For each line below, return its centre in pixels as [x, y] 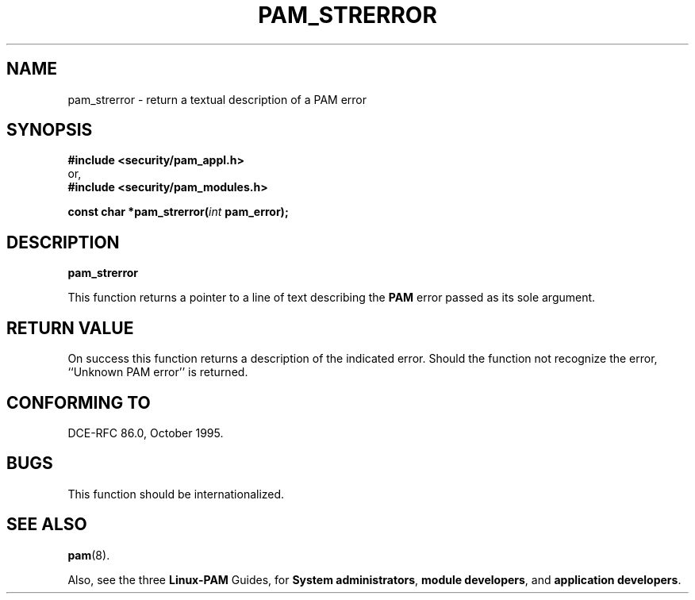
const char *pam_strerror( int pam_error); [178, 212]
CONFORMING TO [79, 402]
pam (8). [89, 555]
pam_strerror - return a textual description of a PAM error [217, 99]
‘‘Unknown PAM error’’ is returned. [158, 372]
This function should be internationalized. [176, 494]
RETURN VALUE [70, 328]
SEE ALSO [47, 525]
